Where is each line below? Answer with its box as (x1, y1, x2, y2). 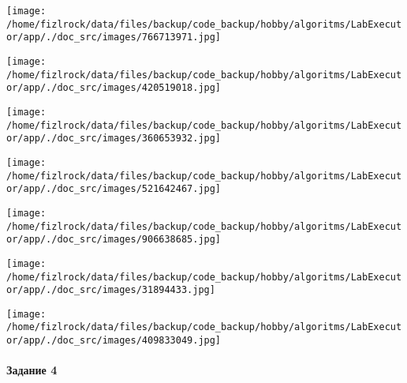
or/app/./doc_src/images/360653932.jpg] (6, 133, 222, 145)
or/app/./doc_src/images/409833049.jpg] (6, 335, 222, 347)
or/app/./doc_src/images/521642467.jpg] (6, 183, 222, 195)
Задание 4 (6, 362, 58, 378)
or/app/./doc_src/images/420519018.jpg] (6, 82, 222, 94)
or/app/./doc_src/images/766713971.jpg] (6, 32, 222, 43)
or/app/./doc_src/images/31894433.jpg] (6, 284, 215, 296)
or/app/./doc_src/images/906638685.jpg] (6, 234, 222, 246)
